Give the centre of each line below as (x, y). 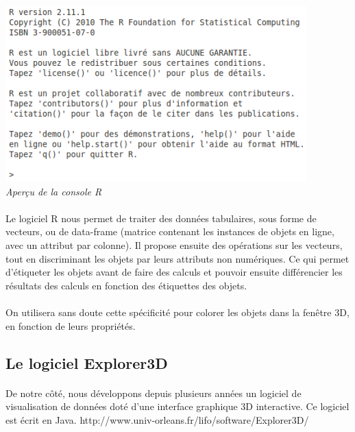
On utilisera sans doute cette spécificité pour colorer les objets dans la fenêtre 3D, (177, 312)
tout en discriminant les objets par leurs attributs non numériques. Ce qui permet (177, 258)
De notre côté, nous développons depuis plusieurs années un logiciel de (154, 393)
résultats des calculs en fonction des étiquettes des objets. (126, 285)
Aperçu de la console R (54, 191)
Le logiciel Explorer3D (87, 362)
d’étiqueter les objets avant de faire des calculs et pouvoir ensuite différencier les (174, 272)
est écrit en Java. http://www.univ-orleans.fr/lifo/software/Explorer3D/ (157, 419)
